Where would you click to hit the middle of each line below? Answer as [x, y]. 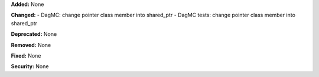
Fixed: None [26, 55]
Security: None [30, 66]
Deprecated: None [34, 34]
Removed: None [31, 45]
